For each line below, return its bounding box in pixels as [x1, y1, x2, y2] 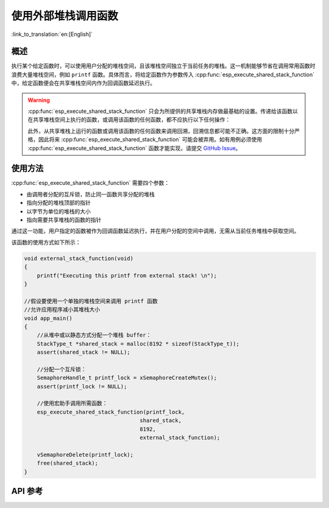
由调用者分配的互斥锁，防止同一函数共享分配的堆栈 [26, 190, 155, 198]
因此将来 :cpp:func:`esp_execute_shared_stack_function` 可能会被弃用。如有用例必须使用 [38, 136, 263, 143]
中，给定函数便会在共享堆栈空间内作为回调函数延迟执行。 [11, 79, 155, 87]
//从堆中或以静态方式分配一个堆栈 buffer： [37, 332, 152, 338]
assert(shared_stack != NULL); [37, 349, 130, 356]
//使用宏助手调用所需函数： [37, 400, 108, 407]
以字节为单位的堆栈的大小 [26, 207, 91, 215]
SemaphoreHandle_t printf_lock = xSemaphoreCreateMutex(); [37, 374, 218, 381]
